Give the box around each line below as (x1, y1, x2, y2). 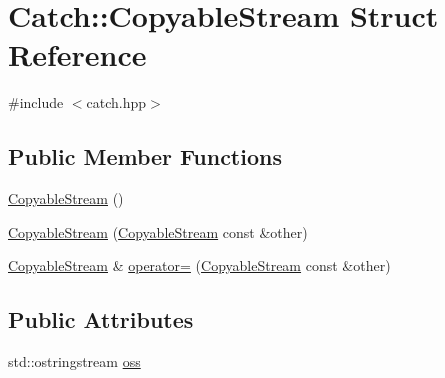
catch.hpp (86, 92, 147, 113)
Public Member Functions (8, 141, 282, 172)
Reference (8, 34, 147, 75)
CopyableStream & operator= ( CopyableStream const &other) (8, 255, 391, 276)
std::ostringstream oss (8, 351, 141, 372)
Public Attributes (8, 304, 194, 335)
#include (8, 92, 64, 113)
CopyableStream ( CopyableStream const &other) (8, 221, 308, 242)
